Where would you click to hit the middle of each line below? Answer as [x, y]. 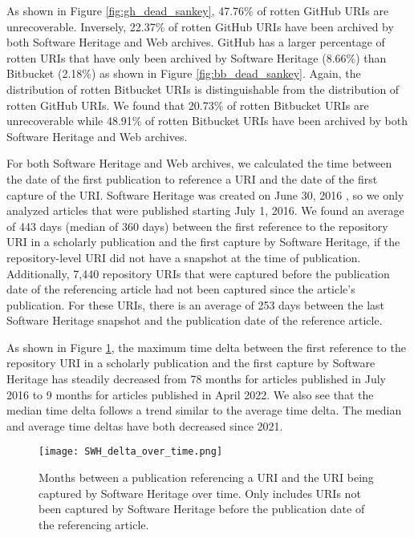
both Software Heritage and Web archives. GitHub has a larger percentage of [196, 42]
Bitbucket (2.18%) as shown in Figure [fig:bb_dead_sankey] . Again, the [184, 73]
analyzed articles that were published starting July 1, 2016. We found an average [205, 210]
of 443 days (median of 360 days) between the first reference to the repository [197, 226]
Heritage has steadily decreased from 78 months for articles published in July [196, 379]
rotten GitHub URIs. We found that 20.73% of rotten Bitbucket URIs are [188, 105]
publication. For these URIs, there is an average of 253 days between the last [196, 304]
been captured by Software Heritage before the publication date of [202, 509]
